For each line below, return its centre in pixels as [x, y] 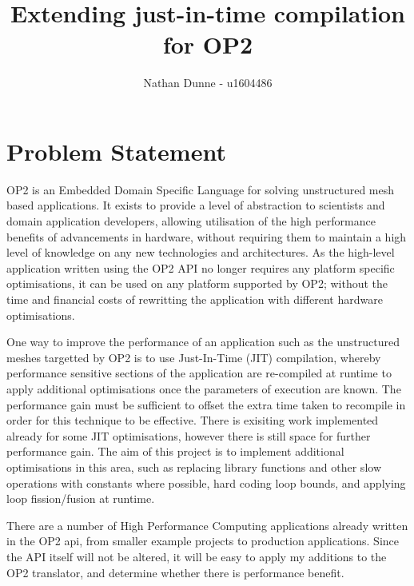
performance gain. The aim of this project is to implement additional [175, 451]
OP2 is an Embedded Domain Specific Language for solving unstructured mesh [201, 189]
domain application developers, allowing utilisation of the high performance [191, 221]
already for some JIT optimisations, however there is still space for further [189, 435]
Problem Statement [116, 151]
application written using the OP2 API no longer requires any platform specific [201, 267]
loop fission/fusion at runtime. [81, 498]
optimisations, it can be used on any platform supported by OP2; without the [197, 283]
